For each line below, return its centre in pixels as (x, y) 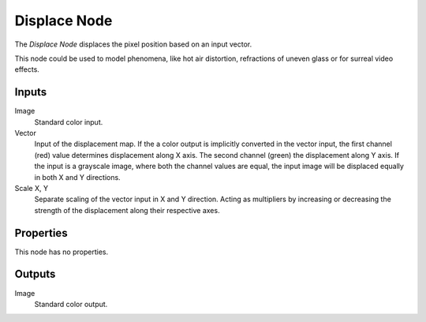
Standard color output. (71, 304)
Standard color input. (69, 122)
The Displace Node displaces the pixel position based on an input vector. (133, 44)
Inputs (31, 92)
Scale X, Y (32, 188)
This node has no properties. (62, 252)
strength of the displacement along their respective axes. (127, 210)
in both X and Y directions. (78, 177)
